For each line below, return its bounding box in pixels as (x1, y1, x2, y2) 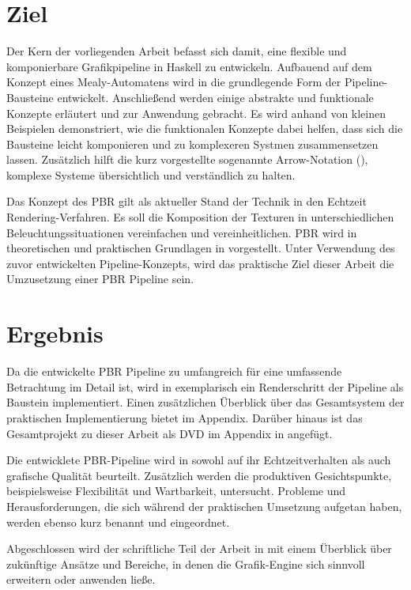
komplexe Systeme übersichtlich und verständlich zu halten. (6, 166, 296, 183)
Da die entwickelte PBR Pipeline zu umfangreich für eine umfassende (6, 363, 342, 380)
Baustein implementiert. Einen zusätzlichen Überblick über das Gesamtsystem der (6, 394, 405, 410)
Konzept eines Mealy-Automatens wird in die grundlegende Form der (6, 74, 341, 90)
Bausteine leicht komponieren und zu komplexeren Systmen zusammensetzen (6, 135, 379, 152)
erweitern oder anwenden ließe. (6, 571, 156, 588)
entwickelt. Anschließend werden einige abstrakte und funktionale (57, 89, 374, 105)
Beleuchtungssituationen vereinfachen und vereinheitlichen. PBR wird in (6, 224, 357, 240)
